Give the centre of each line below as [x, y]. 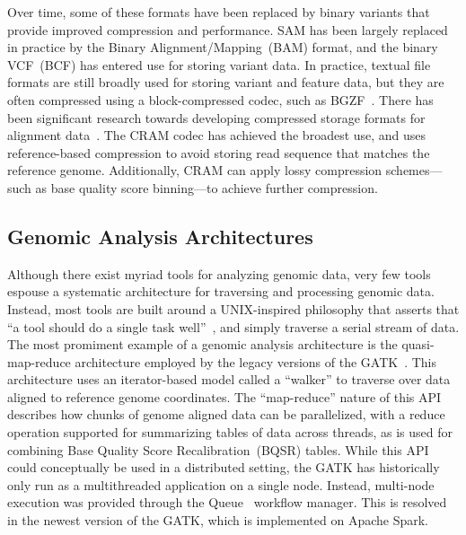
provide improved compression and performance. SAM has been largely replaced [228, 29]
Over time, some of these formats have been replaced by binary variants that [219, 12]
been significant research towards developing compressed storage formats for [216, 117]
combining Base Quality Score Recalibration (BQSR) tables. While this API [218, 449]
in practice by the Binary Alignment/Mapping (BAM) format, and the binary [223, 47]
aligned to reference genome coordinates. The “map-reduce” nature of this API [224, 396]
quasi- [418, 344]
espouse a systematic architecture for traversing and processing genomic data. [221, 291]
